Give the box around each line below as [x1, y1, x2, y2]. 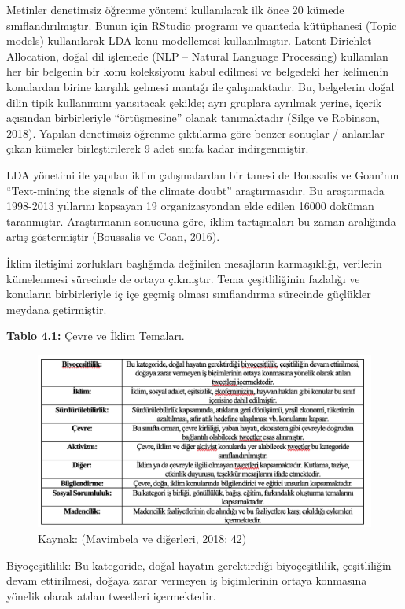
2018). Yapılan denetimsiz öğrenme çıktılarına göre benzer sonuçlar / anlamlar [6, 124, 385, 141]
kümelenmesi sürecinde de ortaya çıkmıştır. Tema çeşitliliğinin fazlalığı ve [6, 270, 360, 286]
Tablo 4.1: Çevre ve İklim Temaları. [6, 327, 185, 344]
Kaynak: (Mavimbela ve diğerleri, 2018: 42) [38, 530, 247, 546]
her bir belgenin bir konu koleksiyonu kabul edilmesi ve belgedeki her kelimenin [6, 63, 389, 79]
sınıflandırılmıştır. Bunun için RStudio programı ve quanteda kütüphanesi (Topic [6, 17, 397, 33]
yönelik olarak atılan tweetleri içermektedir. [6, 587, 216, 603]
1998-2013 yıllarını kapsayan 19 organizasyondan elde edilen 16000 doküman [6, 197, 374, 214]
